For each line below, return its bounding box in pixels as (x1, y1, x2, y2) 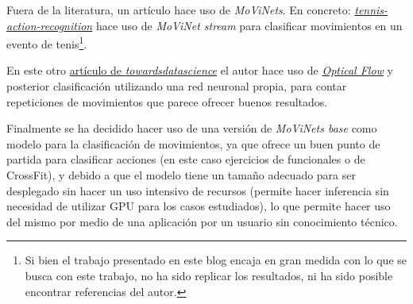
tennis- (354, 2, 388, 17)
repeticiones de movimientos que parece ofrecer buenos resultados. (6, 93, 328, 110)
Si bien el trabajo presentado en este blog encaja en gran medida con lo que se (25, 252, 407, 268)
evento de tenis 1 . (6, 33, 87, 52)
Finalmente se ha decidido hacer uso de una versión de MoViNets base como (6, 120, 377, 137)
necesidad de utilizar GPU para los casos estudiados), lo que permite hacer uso (6, 198, 391, 214)
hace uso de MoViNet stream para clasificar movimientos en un (95, 17, 403, 33)
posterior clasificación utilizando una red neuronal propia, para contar (6, 78, 347, 94)
